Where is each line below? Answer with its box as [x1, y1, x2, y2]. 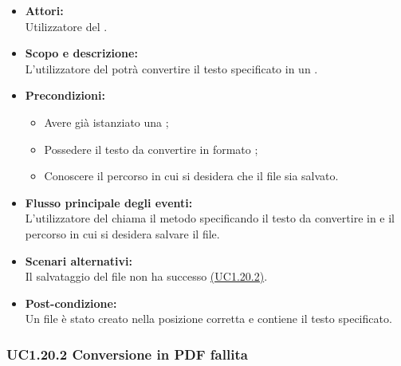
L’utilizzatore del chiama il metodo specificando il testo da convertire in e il [25, 210, 395, 226]
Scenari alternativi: [25, 252, 133, 269]
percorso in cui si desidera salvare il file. [25, 225, 220, 242]
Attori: [25, 2, 64, 18]
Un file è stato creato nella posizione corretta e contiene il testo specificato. [25, 310, 392, 327]
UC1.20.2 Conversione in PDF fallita [6, 344, 248, 364]
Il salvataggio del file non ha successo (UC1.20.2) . [25, 268, 268, 285]
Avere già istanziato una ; [44, 113, 169, 130]
